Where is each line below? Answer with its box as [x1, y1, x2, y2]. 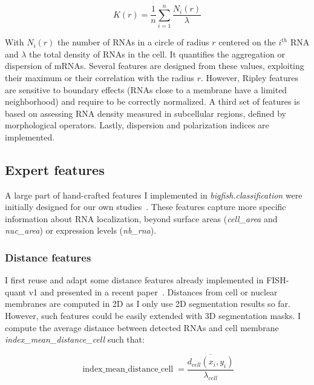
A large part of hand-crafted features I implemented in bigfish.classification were [5, 188, 303, 201]
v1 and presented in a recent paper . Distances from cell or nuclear [28, 285, 278, 298]
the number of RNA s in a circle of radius [57, 36, 209, 48]
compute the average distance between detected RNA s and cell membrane [5, 321, 279, 334]
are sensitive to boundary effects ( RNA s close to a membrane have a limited [5, 83, 287, 96]
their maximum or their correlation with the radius [5, 71, 194, 84]
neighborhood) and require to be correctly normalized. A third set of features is [5, 95, 300, 108]
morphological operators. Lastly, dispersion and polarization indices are [5, 119, 269, 131]
